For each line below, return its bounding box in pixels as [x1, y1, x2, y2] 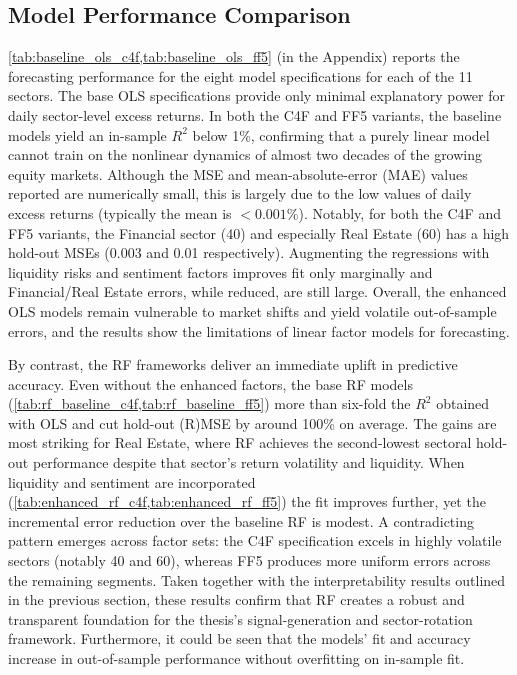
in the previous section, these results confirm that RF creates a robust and [8, 589, 465, 610]
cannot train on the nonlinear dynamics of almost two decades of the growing [8, 144, 483, 165]
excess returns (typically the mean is [8, 202, 232, 223]
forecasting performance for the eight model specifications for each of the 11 [8, 65, 473, 86]
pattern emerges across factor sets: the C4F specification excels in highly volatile [8, 530, 502, 551]
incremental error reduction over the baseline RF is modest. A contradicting [8, 510, 474, 531]
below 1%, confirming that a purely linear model [192, 124, 490, 145]
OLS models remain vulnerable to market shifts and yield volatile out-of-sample [8, 300, 497, 321]
